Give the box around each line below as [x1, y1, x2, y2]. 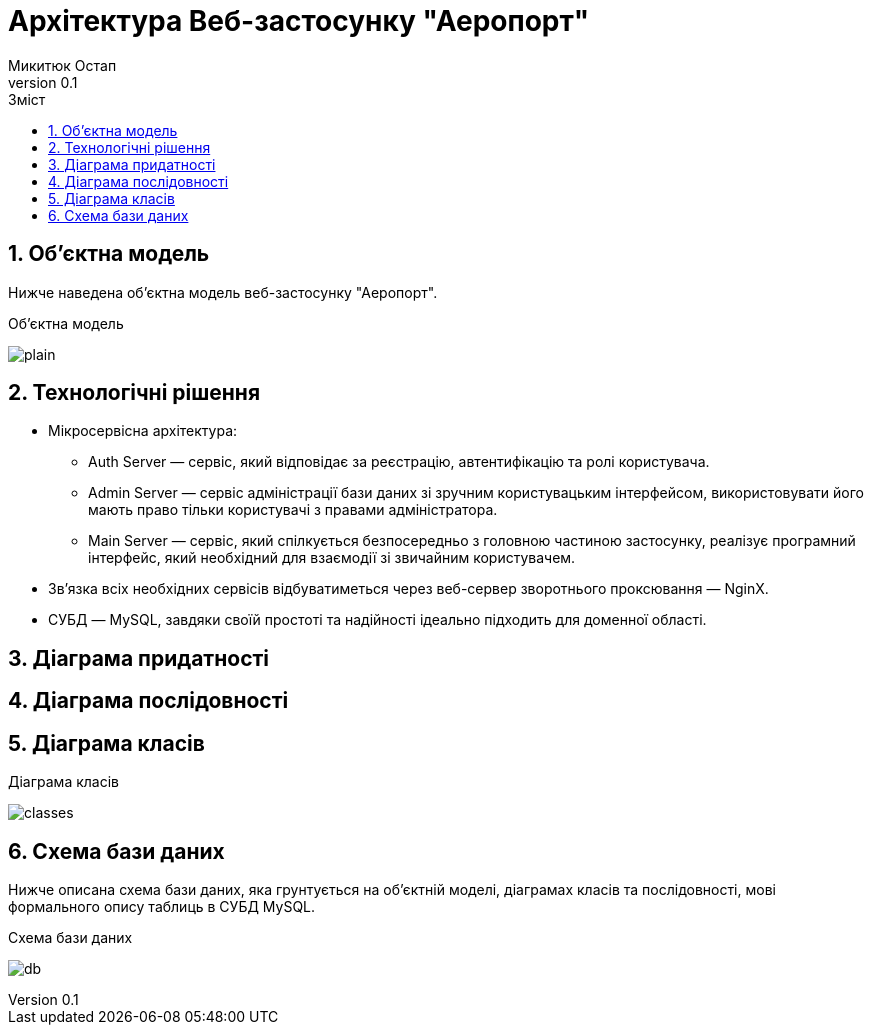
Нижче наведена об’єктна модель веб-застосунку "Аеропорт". [8, 283, 438, 301]
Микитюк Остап [8, 56, 117, 74]
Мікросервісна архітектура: [48, 422, 238, 440]
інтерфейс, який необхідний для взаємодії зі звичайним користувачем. [88, 549, 576, 567]
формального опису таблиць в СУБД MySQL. [8, 897, 316, 915]
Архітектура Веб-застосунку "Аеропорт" [8, 4, 590, 38]
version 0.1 [8, 73, 78, 91]
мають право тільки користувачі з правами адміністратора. [88, 501, 498, 519]
